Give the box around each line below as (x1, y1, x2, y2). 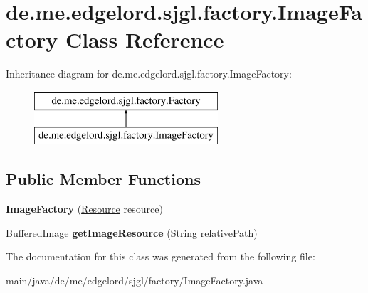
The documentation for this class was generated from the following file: (6, 249, 315, 264)
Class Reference (65, 25, 224, 54)
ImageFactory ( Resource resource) (6, 201, 163, 216)
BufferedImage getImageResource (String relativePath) (6, 225, 258, 240)
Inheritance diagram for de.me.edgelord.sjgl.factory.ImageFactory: (6, 66, 292, 81)
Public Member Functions (6, 168, 201, 190)
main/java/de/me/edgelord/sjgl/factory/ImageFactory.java (6, 273, 263, 288)
